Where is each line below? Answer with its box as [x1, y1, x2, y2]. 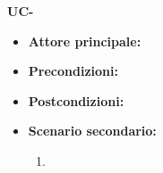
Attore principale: [28, 31, 142, 50]
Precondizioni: [28, 62, 118, 80]
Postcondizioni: [28, 91, 124, 110]
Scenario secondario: [28, 121, 157, 140]
